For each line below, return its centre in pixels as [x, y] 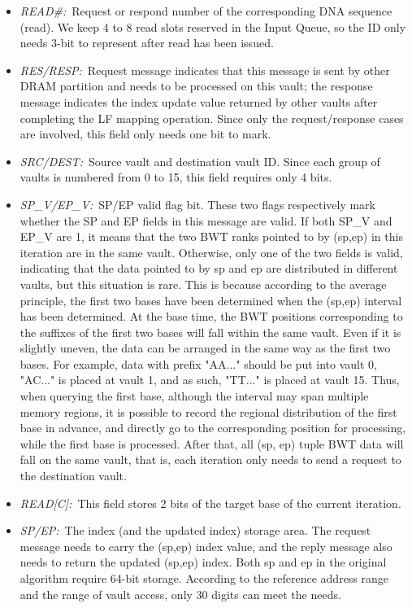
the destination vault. [73, 476]
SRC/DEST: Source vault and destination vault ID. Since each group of [200, 161]
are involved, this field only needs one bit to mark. [145, 134]
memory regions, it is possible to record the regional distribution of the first [208, 411]
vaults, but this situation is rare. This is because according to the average [203, 284]
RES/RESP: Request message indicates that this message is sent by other [205, 70]
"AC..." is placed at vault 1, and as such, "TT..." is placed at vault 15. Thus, [210, 380]
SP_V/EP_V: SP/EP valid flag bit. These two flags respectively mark [197, 204]
